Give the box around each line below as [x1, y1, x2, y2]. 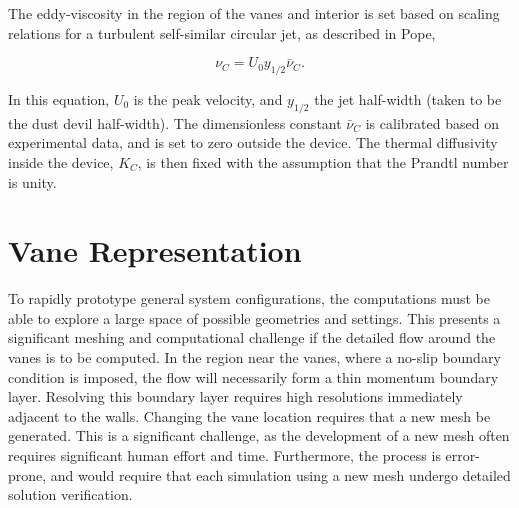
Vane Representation [8, 230, 302, 271]
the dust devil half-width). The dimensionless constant [8, 112, 342, 133]
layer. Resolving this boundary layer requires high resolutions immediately [8, 386, 463, 407]
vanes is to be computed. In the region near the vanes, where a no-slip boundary [8, 347, 501, 368]
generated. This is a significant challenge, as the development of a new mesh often [8, 425, 510, 446]
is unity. [8, 171, 57, 192]
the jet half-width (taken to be [314, 88, 502, 109]
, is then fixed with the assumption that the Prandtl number [137, 151, 509, 172]
